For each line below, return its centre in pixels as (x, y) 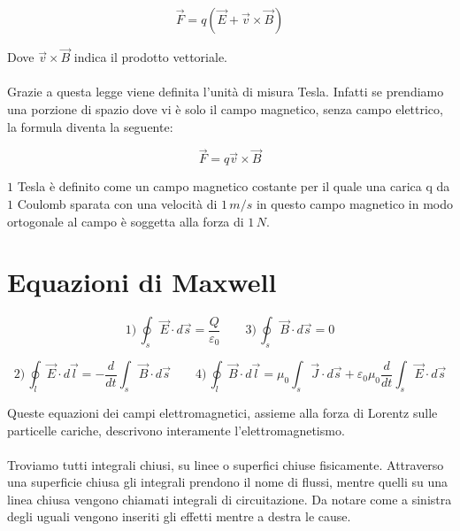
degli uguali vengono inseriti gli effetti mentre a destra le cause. (179, 516)
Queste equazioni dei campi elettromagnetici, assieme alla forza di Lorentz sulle (222, 412)
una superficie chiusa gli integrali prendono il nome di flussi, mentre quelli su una (227, 482)
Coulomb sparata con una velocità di (117, 204)
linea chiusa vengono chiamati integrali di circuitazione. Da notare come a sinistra (230, 499)
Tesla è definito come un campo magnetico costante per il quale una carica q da (234, 186)
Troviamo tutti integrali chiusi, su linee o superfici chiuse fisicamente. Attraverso (226, 464)
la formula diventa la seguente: (90, 126)
